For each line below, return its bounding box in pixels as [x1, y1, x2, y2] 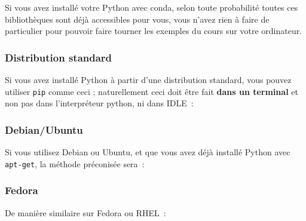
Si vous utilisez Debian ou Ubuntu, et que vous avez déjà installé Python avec [5, 146, 290, 158]
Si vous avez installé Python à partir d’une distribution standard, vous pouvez [5, 73, 292, 85]
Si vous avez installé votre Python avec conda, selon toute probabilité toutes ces [5, 1, 298, 13]
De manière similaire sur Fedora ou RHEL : [5, 206, 166, 219]
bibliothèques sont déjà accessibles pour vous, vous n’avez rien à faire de [5, 13, 270, 25]
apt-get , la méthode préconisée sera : [5, 157, 145, 170]
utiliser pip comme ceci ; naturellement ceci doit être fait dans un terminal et [5, 85, 298, 97]
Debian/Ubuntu [5, 122, 83, 137]
